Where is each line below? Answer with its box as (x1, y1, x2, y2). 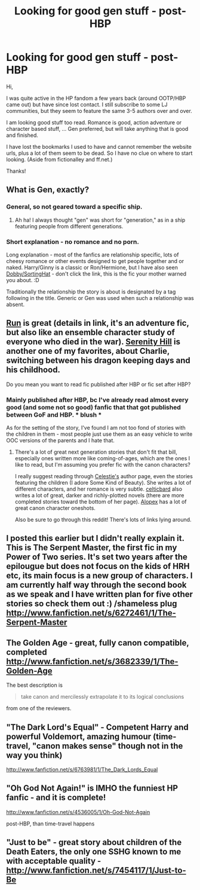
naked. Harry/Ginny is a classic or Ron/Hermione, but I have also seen (6, 264, 178, 271)
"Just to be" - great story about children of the (6, 837, 182, 848)
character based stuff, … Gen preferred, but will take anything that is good (6, 125, 189, 132)
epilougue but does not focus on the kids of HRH (6, 561, 190, 571)
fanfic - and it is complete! (6, 793, 106, 803)
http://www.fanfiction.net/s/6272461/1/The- (6, 608, 176, 618)
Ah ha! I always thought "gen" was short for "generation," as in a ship (14, 216, 186, 224)
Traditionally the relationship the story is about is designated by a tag (6, 288, 176, 295)
